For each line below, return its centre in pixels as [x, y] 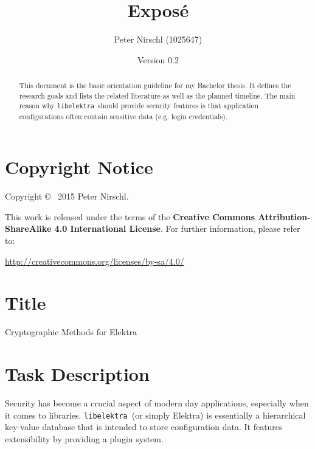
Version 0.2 [158, 59]
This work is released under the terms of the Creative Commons [130, 216]
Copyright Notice [79, 167]
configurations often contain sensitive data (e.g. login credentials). [123, 116]
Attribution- [284, 216]
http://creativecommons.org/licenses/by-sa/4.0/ [95, 261]
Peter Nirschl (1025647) [158, 39]
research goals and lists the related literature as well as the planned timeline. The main [157, 95]
